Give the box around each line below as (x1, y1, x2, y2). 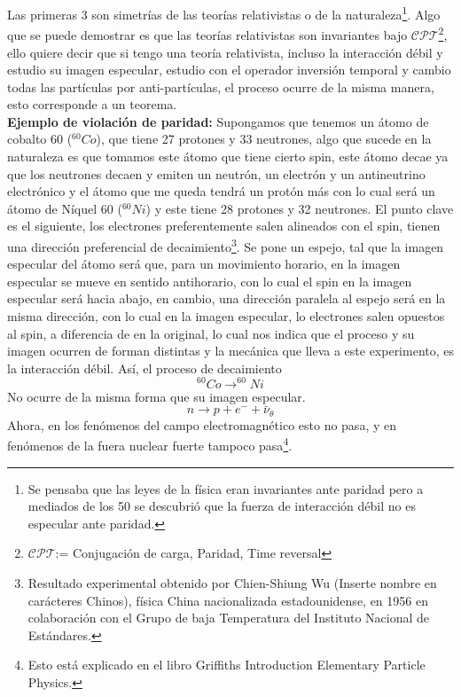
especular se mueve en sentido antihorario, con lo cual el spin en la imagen (7, 271, 412, 290)
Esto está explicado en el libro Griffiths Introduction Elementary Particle (27, 655, 426, 674)
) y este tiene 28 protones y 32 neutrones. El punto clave (145, 199, 454, 217)
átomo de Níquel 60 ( (7, 199, 122, 217)
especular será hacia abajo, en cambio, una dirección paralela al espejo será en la (7, 289, 446, 308)
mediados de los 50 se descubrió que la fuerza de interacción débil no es (27, 497, 416, 515)
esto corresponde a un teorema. (7, 95, 177, 114)
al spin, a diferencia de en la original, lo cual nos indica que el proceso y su (7, 324, 415, 342)
